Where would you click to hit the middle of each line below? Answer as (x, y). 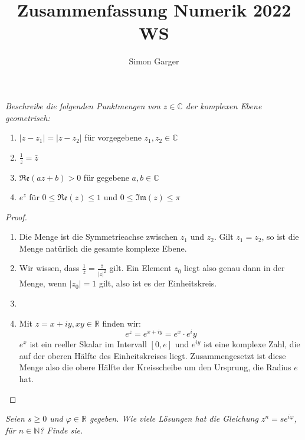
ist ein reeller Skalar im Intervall (88, 344)
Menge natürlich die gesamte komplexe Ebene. (103, 248)
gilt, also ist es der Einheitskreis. (158, 283)
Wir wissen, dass (49, 268)
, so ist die (280, 237)
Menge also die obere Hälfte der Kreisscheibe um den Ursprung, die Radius (155, 367)
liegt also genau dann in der (235, 268)
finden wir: (122, 323)
